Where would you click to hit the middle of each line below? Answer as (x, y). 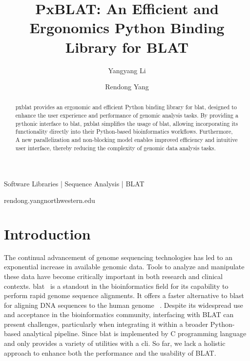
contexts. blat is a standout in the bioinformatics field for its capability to (116, 286)
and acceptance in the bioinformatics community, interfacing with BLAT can (119, 314)
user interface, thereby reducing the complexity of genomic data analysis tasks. (115, 148)
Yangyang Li (127, 70)
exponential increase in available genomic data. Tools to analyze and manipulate (124, 267)
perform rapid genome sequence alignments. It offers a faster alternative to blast (124, 295)
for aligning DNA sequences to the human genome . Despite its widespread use (124, 305)
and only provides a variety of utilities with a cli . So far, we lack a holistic (115, 343)
